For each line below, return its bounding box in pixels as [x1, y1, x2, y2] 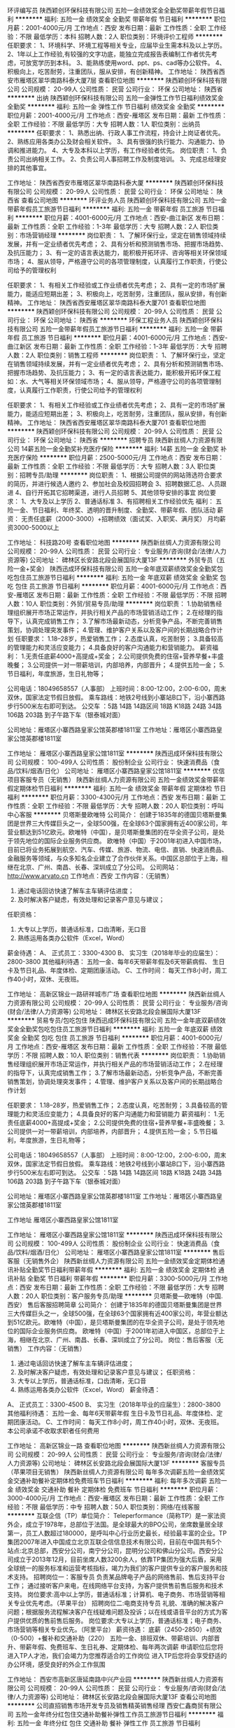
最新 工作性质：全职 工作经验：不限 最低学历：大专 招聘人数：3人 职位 [7, 462, 210, 471]
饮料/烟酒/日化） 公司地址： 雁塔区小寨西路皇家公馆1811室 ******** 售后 [15, 1248, 225, 1256]
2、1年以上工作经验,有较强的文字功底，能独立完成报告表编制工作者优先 [7, 50, 212, 58]
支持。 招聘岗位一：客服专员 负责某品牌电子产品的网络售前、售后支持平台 [13, 1573, 225, 1581]
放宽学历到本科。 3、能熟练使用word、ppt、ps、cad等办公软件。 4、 [25, 59, 226, 67]
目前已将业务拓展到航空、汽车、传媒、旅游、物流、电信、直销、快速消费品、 [7, 846, 228, 853]
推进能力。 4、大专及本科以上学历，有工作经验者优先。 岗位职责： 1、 [19, 146, 222, 154]
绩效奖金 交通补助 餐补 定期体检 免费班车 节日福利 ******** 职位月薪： [15, 1485, 220, 1493]
